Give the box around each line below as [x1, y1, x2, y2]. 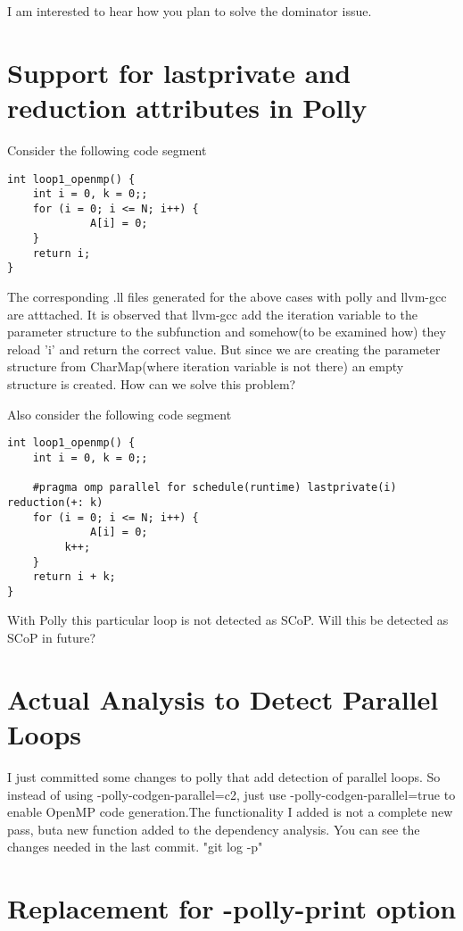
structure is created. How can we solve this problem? [7, 375, 296, 394]
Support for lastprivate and [7, 54, 351, 90]
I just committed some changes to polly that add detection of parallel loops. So [7, 767, 441, 786]
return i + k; [32, 570, 116, 584]
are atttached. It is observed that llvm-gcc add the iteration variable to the [7, 304, 418, 323]
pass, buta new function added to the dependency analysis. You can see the [7, 819, 420, 838]
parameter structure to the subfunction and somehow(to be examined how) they [7, 322, 446, 341]
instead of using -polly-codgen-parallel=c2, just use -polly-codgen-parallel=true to [7, 785, 456, 803]
